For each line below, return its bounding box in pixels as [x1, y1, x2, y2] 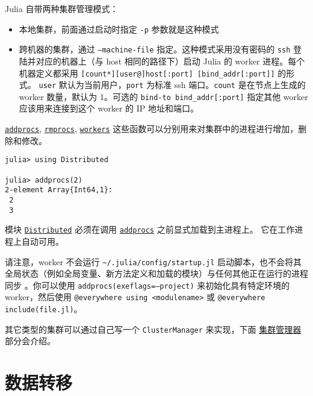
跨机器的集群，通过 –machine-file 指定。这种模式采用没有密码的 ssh [19, 43, 291, 55]
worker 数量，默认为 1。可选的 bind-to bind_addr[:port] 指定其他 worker [19, 90, 308, 102]
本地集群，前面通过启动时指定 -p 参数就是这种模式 [19, 22, 219, 35]
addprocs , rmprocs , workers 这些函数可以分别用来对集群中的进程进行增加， [5, 122, 299, 135]
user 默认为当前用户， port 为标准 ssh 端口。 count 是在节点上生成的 [39, 78, 306, 91]
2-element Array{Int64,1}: [5, 186, 113, 195]
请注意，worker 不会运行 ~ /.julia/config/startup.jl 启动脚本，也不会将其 [5, 255, 302, 268]
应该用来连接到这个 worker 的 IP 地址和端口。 [19, 102, 199, 115]
